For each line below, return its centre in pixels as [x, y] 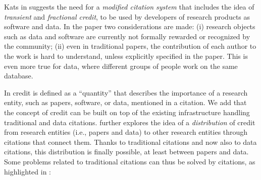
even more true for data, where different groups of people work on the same [121, 66]
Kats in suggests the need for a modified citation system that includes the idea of [129, 7]
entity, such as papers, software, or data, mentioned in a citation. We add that [125, 102]
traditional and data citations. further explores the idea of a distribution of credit [130, 122]
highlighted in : [28, 171]
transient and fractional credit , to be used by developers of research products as [127, 16]
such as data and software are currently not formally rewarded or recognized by [127, 36]
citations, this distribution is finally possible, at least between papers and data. [126, 152]
